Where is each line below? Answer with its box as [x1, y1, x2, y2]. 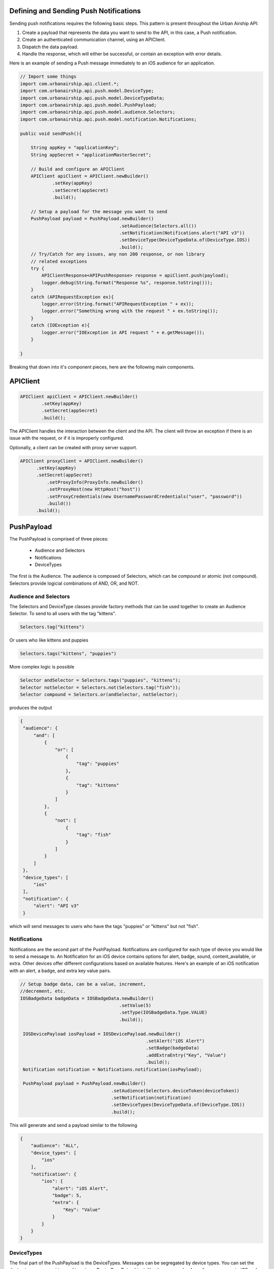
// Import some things [20, 74, 77, 80]
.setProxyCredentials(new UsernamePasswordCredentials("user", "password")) [46, 493, 243, 499]
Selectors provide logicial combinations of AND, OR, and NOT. [9, 580, 139, 586]
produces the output [9, 705, 52, 711]
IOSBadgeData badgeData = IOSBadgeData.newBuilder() [20, 995, 154, 1001]
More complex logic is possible [9, 664, 75, 670]
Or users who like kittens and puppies [9, 637, 89, 643]
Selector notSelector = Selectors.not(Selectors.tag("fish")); [20, 684, 181, 690]
